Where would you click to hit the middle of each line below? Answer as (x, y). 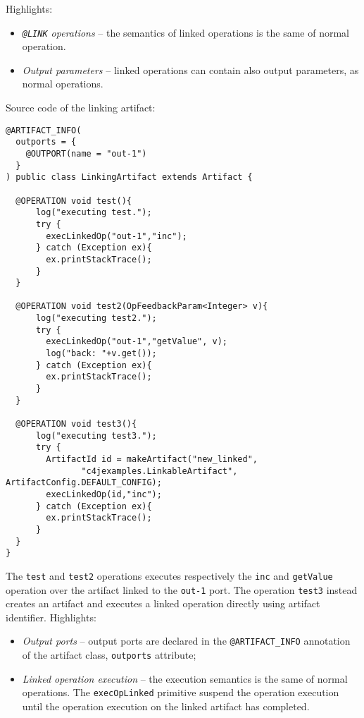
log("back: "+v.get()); (101, 354)
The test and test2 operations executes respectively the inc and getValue (169, 575)
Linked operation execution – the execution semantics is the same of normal (185, 678)
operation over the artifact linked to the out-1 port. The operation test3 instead (182, 589)
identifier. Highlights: (51, 617)
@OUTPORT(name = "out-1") (86, 153)
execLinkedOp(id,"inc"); (104, 494)
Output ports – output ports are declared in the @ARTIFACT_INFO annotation (186, 641)
